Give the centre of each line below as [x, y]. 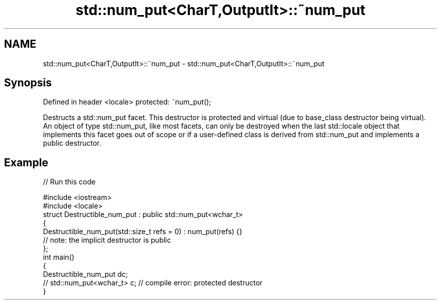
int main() [59, 257]
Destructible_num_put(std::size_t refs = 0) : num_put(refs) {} [143, 232]
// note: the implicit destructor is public [107, 240]
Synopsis [28, 83]
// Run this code [69, 182]
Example [26, 162]
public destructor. [72, 143]
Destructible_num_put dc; [85, 274]
